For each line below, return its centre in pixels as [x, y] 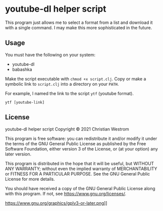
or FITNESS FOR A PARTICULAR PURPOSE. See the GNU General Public [78, 173]
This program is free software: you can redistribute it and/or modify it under [81, 138]
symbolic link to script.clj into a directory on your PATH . [62, 84]
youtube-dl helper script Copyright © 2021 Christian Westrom [67, 129]
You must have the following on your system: [50, 55]
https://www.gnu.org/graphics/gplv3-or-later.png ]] [56, 203]
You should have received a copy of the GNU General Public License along [80, 188]
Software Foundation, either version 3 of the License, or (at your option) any [81, 149]
